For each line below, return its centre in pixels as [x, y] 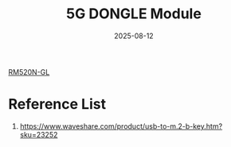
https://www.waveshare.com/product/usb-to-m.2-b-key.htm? [121, 126]
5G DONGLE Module [134, 14]
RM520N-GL [29, 72]
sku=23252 [39, 134]
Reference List [57, 104]
